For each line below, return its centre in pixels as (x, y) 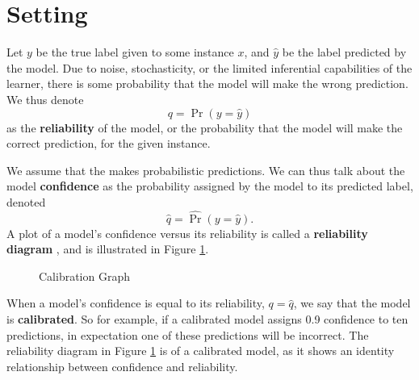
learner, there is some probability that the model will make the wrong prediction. (207, 84)
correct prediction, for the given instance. (109, 143)
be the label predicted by (344, 52)
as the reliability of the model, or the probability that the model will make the (205, 127)
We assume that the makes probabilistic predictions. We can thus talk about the (206, 170)
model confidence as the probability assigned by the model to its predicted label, (210, 186)
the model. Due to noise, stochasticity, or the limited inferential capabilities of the (209, 67)
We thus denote (45, 99)
